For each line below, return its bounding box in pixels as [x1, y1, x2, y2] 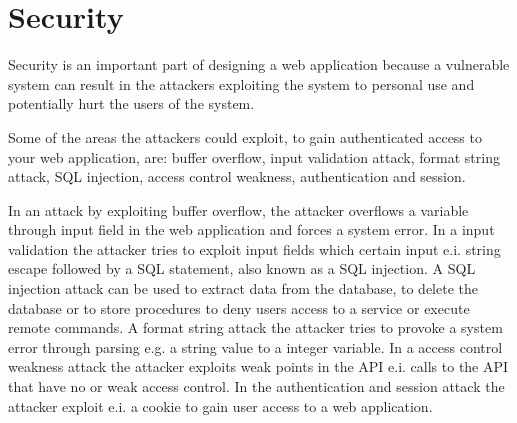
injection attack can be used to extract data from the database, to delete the [8, 278, 478, 299]
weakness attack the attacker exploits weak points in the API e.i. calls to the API [8, 356, 509, 377]
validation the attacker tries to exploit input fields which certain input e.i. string [8, 238, 501, 259]
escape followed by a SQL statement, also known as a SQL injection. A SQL [8, 258, 476, 279]
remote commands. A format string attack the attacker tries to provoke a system [8, 317, 503, 338]
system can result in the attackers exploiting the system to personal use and [8, 73, 475, 94]
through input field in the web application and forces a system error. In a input [8, 219, 495, 240]
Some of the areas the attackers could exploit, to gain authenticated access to [8, 126, 482, 147]
